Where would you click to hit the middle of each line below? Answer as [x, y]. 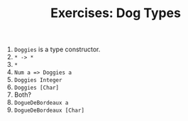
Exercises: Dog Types [116, 13]
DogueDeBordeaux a [41, 103]
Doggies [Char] [37, 88]
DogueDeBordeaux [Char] [49, 111]
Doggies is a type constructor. [57, 49]
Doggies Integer [38, 80]
